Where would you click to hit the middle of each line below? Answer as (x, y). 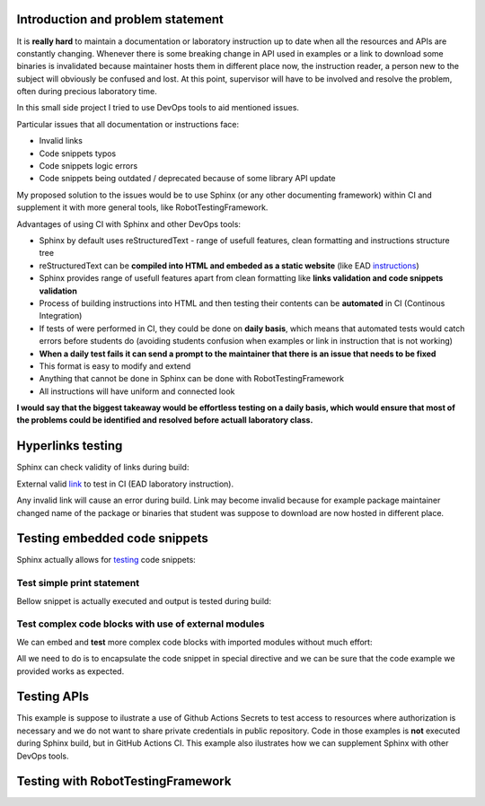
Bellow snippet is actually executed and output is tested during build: (144, 600)
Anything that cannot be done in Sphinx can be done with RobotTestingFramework (192, 379)
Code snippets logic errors (88, 166)
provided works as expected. (71, 671)
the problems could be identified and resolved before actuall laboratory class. (165, 420)
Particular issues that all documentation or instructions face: (128, 124)
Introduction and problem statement (120, 19)
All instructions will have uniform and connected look (137, 391)
